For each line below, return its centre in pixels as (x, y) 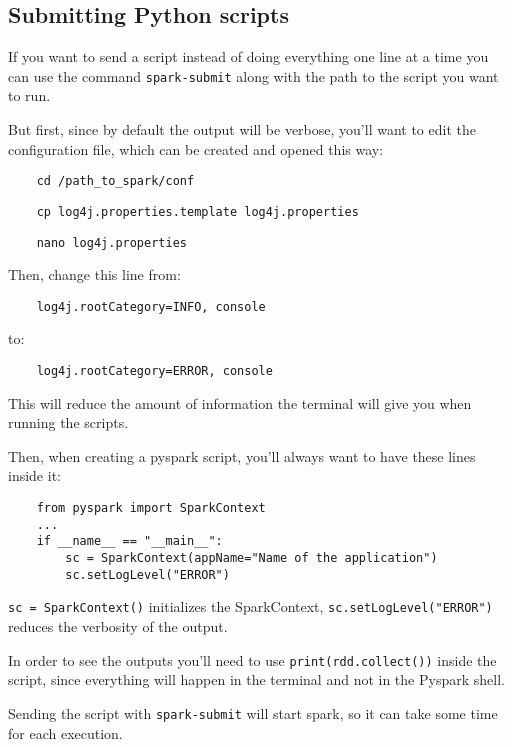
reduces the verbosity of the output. (118, 626)
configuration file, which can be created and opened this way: (196, 148)
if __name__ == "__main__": (129, 541)
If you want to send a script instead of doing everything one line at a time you (248, 56)
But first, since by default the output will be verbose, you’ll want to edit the (242, 129)
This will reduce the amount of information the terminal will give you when (240, 402)
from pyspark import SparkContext (151, 508)
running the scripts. (68, 422)
